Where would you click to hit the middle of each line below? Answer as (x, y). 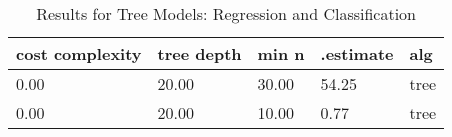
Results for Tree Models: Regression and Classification (226, 13)
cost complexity (79, 53)
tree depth (199, 53)
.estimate (357, 53)
